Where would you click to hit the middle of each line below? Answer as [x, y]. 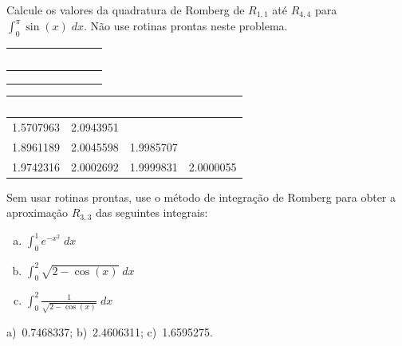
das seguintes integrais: [152, 212]
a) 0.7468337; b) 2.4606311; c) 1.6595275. [110, 331]
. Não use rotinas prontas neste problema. [185, 26]
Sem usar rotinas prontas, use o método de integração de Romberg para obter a [201, 197]
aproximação [37, 212]
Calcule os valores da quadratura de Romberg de [126, 10]
